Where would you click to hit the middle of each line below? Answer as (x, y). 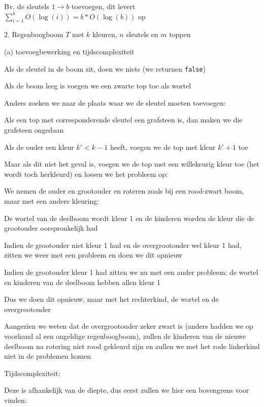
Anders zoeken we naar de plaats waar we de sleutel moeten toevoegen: (115, 102)
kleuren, (105, 34)
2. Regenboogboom (34, 34)
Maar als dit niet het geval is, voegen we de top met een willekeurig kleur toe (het (132, 164)
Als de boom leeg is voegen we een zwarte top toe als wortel (98, 86)
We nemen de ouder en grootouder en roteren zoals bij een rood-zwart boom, (124, 191)
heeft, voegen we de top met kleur (163, 147)
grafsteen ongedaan (34, 130)
